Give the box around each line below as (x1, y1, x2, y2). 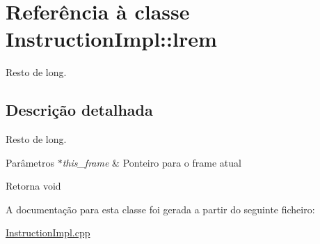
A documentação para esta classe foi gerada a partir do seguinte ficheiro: (6, 201, 315, 216)
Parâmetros (6, 155, 54, 169)
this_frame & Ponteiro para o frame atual (62, 155, 241, 169)
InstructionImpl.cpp (6, 225, 90, 240)
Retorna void (6, 178, 61, 193)
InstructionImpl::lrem (6, 24, 217, 53)
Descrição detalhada (6, 99, 153, 121)
